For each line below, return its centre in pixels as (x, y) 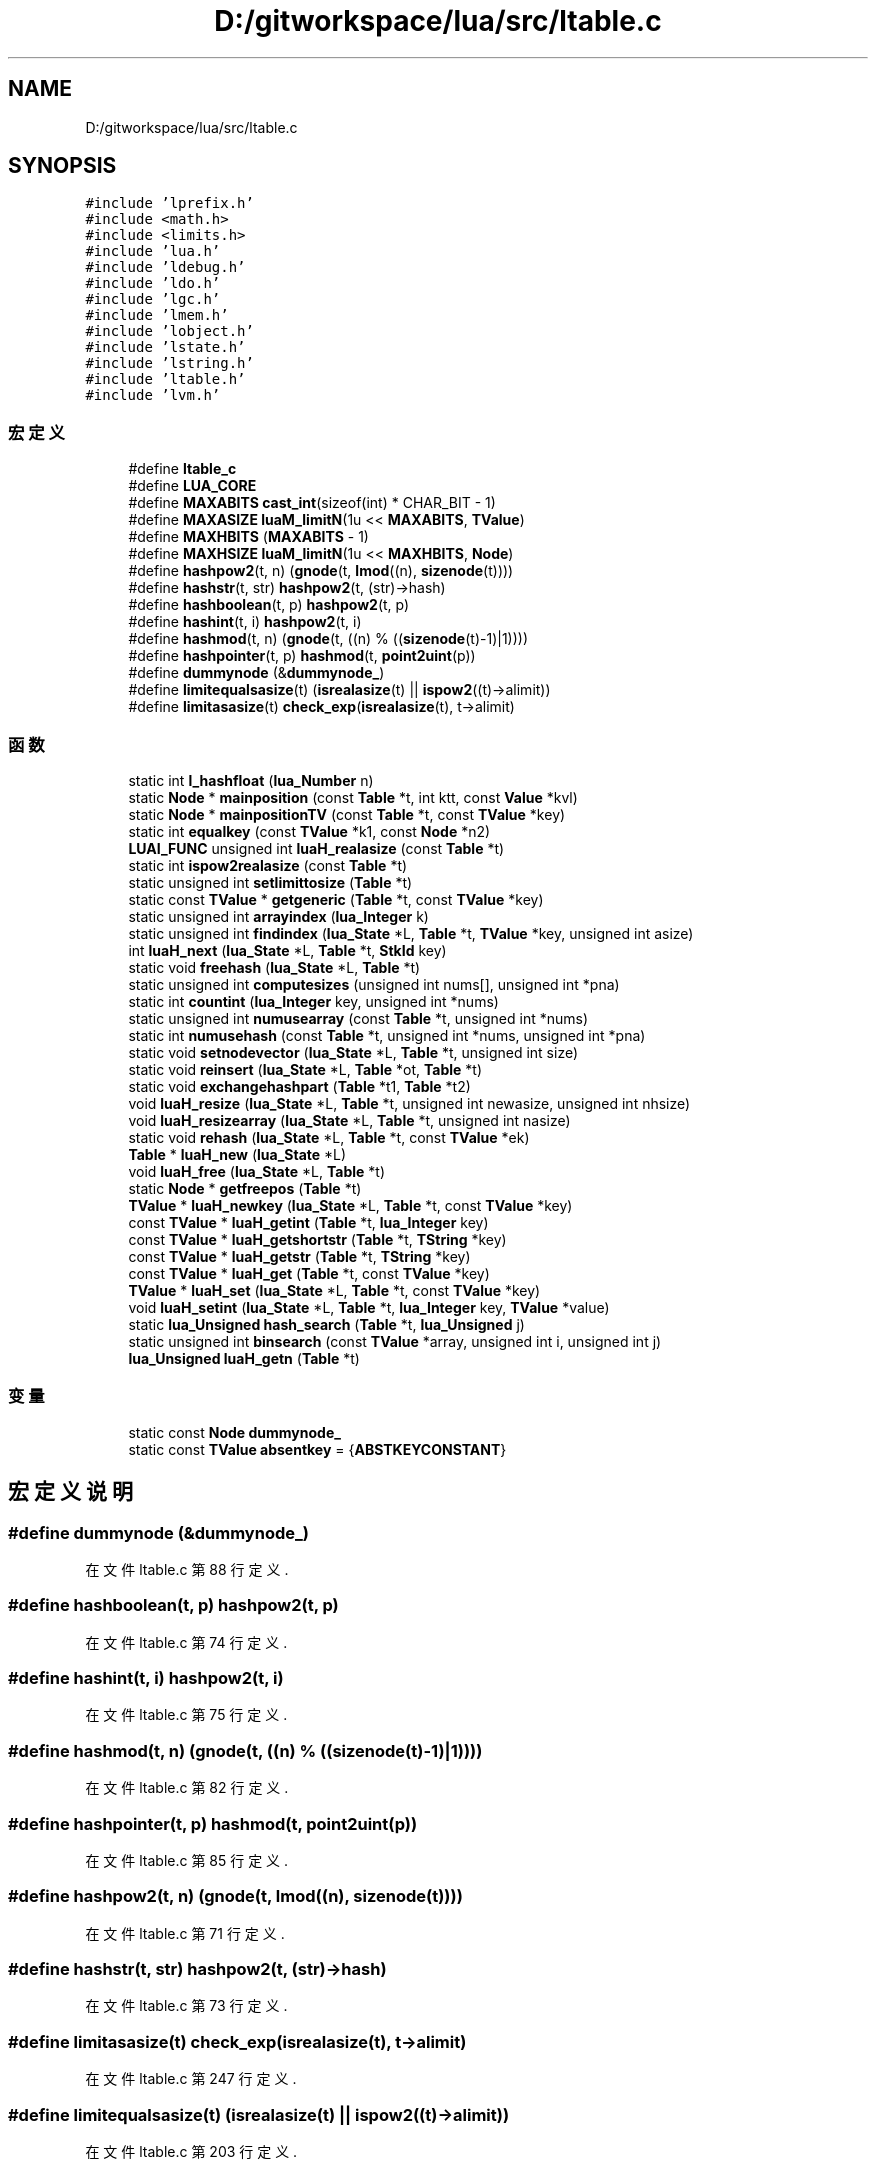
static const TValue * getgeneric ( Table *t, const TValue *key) (336, 899)
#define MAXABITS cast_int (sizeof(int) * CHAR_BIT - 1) (312, 503)
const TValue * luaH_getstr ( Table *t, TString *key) (299, 1256)
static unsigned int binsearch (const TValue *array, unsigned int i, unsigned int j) (395, 1341)
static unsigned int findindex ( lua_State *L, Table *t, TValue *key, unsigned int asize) (411, 933)
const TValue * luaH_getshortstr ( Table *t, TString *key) (317, 1239)
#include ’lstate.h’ (165, 347)
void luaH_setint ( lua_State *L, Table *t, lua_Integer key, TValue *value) (369, 1307)
